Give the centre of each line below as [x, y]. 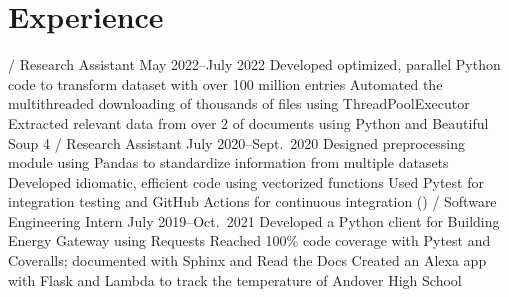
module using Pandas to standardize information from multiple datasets [228, 162]
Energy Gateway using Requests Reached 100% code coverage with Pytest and [249, 240]
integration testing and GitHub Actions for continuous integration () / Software [252, 201]
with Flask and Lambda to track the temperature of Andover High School [235, 279]
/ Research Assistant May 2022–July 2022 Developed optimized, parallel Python [254, 64]
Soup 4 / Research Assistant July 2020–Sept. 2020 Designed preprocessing [237, 142]
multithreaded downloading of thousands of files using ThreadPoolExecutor [239, 103]
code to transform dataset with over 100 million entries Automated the [225, 83]
